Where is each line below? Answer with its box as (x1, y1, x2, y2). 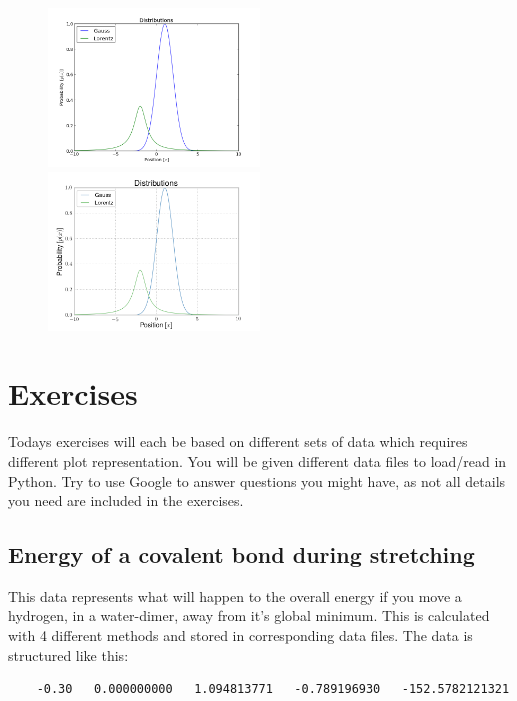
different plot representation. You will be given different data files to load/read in (8, 450, 507, 471)
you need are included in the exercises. (8, 490, 244, 511)
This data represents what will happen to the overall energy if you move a (8, 585, 462, 606)
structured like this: (8, 644, 129, 665)
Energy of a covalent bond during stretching (8, 539, 475, 570)
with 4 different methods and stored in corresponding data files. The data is (8, 625, 473, 646)
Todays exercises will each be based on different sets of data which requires (8, 431, 468, 452)
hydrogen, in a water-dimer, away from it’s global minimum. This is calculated (8, 605, 490, 626)
